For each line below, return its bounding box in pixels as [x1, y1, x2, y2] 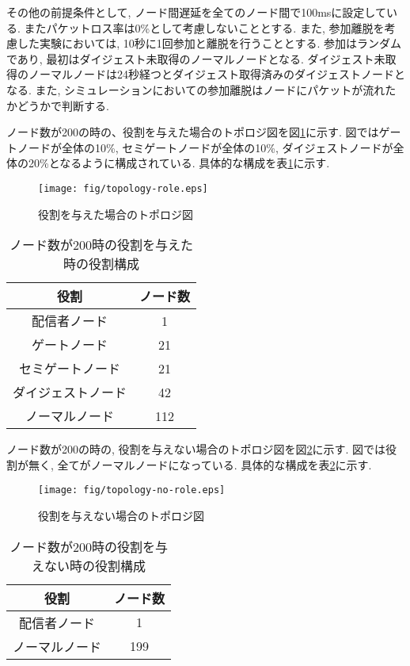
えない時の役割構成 [32, 556, 146, 575]
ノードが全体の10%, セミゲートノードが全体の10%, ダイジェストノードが [17, 139, 393, 155]
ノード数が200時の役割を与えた [9, 235, 194, 255]
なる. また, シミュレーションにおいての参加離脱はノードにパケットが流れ [6, 81, 385, 98]
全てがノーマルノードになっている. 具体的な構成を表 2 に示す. [57, 456, 372, 473]
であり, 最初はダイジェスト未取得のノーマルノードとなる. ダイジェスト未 [6, 50, 385, 67]
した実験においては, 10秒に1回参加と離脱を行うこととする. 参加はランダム [17, 35, 401, 52]
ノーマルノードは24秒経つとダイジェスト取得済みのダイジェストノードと [28, 66, 405, 82]
